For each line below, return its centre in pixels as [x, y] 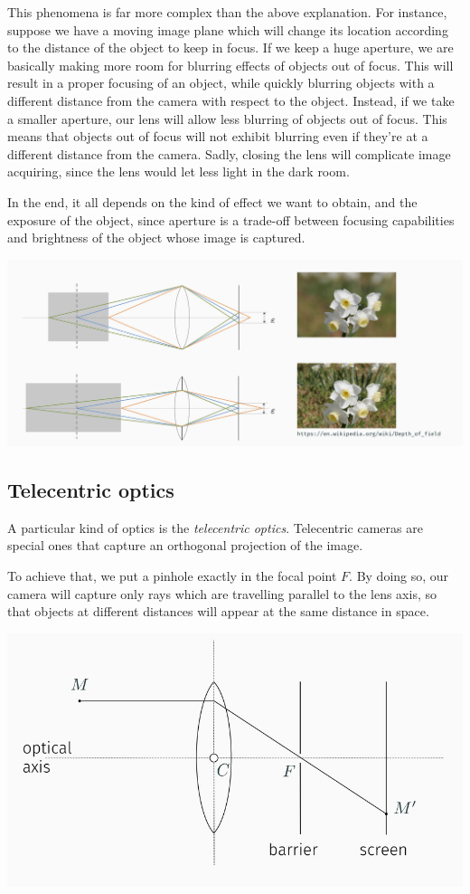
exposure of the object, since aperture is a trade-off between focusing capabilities [231, 219]
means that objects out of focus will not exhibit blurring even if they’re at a [218, 136]
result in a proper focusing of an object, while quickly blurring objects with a [221, 83]
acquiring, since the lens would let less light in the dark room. [179, 171]
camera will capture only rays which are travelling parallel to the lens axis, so [222, 593]
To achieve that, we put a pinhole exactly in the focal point [172, 575]
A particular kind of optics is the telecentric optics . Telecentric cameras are [215, 527]
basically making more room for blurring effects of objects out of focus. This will [230, 65]
